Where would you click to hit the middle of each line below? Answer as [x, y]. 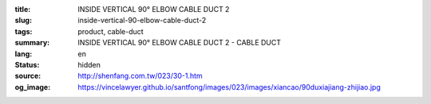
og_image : [33, 87]
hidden [89, 64]
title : [23, 9]
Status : [27, 64]
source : [28, 76]
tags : [24, 31]
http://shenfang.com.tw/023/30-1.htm [140, 76]
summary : [32, 43]
